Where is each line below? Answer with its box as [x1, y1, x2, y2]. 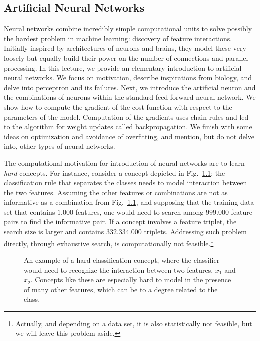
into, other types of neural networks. [4, 141, 115, 151]
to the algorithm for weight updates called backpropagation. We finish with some [4, 121, 252, 132]
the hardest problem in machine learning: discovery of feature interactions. [4, 33, 232, 43]
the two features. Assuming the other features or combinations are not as [4, 187, 228, 197]
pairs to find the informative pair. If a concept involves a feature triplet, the [4, 216, 237, 227]
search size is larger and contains [4, 226, 104, 237]
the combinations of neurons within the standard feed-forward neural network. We [4, 92, 256, 102]
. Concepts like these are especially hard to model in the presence [30, 274, 231, 285]
